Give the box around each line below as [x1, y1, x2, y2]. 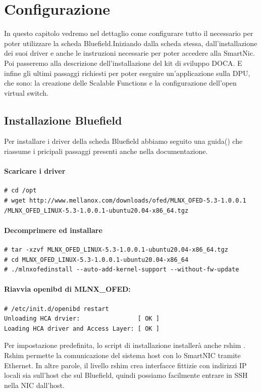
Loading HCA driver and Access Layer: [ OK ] [4, 325, 160, 332]
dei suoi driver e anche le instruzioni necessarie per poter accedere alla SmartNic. [4, 48, 255, 58]
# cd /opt [4, 187, 37, 194]
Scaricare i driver [4, 166, 66, 176]
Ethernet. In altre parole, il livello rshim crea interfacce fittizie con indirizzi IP [4, 360, 247, 370]
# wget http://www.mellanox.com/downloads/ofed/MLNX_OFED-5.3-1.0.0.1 [4, 197, 246, 205]
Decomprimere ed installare [4, 224, 102, 235]
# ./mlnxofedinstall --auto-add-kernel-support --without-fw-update [4, 266, 239, 273]
